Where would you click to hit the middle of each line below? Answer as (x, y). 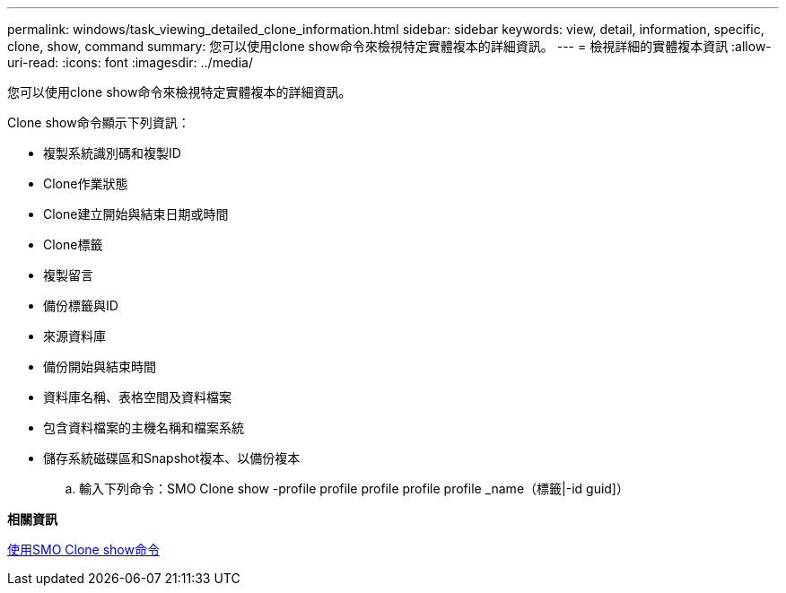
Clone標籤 (73, 244)
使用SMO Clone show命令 (83, 549)
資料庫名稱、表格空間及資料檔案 (137, 397)
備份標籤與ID (81, 305)
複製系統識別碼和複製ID (112, 153)
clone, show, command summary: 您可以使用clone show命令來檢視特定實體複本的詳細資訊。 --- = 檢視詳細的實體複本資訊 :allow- (389, 46)
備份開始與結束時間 (100, 366)
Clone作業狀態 (86, 183)
